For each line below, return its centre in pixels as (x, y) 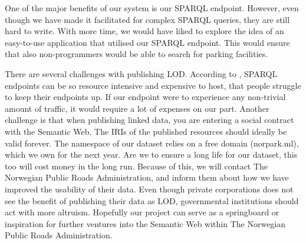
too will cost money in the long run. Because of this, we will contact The (136, 166)
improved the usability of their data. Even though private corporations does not (149, 189)
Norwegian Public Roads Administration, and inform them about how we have (147, 177)
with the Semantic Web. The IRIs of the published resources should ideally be (146, 131)
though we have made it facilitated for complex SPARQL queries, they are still (147, 19)
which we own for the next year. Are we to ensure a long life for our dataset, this (151, 154)
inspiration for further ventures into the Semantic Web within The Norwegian (145, 223)
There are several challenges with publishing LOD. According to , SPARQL (141, 73)
